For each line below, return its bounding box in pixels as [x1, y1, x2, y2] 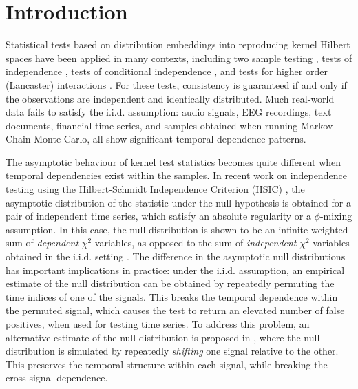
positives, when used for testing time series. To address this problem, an [6, 317, 310, 330]
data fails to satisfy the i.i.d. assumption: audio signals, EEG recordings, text [6, 105, 332, 119]
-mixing [319, 209, 352, 223]
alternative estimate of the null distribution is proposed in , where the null [6, 330, 320, 344]
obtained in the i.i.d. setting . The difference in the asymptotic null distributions [6, 249, 346, 264]
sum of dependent [6, 235, 79, 250]
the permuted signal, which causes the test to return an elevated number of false [6, 303, 345, 317]
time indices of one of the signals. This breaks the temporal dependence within [6, 289, 338, 304]
